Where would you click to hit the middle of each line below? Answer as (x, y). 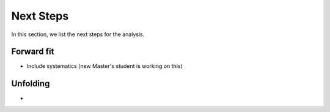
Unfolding (31, 84)
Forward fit (33, 52)
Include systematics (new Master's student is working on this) (105, 66)
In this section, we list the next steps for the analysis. (78, 34)
